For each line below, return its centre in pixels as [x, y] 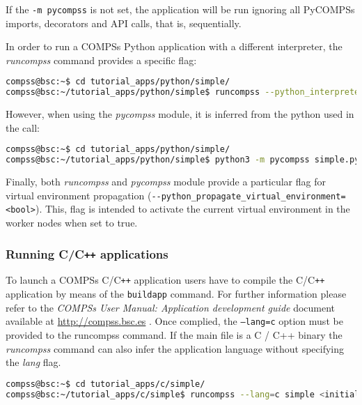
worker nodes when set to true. [72, 223]
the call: [23, 127]
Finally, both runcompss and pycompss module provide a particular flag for [166, 182]
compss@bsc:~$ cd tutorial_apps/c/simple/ [105, 384]
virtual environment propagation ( [79, 195]
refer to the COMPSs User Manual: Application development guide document [171, 307]
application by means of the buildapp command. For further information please [176, 294]
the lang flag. [33, 362]
